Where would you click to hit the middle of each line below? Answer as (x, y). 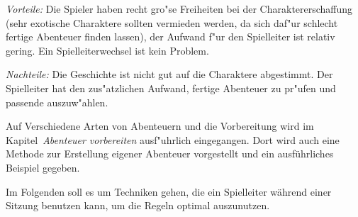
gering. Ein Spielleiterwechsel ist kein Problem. (107, 50)
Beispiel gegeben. (43, 167)
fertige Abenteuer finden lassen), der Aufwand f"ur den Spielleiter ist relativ (170, 37)
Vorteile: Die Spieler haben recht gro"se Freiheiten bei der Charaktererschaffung (179, 9)
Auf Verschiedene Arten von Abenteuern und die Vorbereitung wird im (160, 126)
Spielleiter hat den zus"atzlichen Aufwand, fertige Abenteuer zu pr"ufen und (171, 88)
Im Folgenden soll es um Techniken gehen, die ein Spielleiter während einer (169, 191)
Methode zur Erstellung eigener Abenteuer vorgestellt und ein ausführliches (170, 154)
